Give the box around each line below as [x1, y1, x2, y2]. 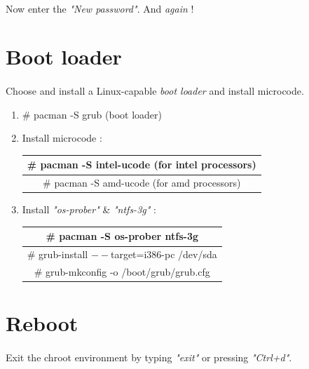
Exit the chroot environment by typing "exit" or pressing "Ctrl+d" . [6, 350, 292, 365]
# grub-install [27, 247, 88, 262]
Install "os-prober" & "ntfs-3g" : [22, 202, 156, 217]
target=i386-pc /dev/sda [110, 247, 217, 262]
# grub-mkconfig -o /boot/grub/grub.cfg [34, 264, 210, 279]
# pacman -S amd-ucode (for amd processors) [43, 175, 241, 190]
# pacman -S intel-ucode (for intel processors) [27, 157, 256, 172]
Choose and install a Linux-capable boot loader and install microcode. [6, 83, 304, 98]
